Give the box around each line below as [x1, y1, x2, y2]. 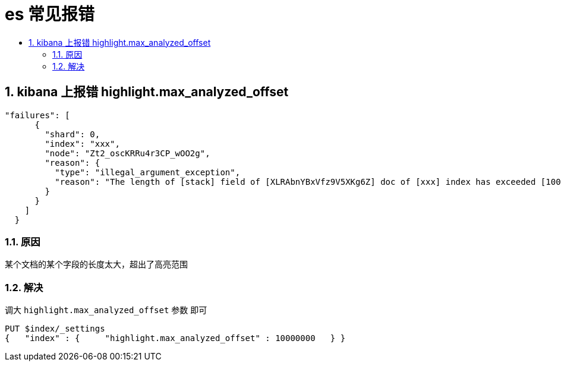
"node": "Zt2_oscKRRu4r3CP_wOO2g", [45, 148, 210, 158]
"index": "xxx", [45, 138, 120, 149]
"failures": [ [5, 110, 70, 120]
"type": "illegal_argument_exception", [55, 167, 241, 177]
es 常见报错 [5, 4, 94, 24]
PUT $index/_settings [5, 324, 105, 334]
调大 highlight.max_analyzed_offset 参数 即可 [5, 305, 207, 315]
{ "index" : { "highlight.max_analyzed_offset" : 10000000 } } [5, 333, 346, 343]
